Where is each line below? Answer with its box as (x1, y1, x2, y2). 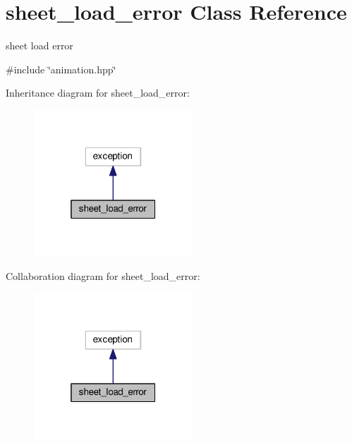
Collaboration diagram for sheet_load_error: (6, 268, 200, 283)
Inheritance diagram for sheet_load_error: (6, 85, 190, 100)
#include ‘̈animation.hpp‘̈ (6, 61, 116, 76)
